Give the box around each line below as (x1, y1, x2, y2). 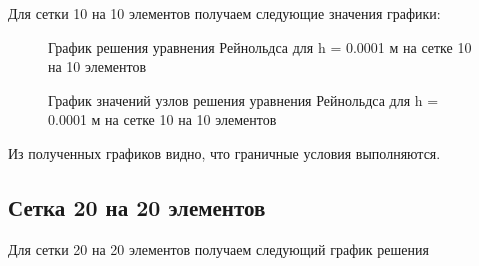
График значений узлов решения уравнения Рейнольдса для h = (48, 89, 439, 110)
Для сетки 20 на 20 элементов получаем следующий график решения (8, 238, 429, 259)
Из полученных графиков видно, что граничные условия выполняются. (8, 142, 441, 163)
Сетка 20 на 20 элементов (8, 191, 266, 222)
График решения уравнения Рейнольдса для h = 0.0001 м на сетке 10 (48, 36, 472, 57)
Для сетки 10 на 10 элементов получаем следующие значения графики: (8, 3, 441, 23)
